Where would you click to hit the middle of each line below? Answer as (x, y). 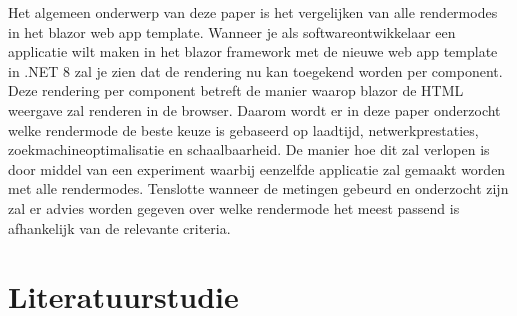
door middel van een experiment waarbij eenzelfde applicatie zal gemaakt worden (257, 168)
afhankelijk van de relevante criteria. (119, 227)
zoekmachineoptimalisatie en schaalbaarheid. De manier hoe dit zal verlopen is (249, 149)
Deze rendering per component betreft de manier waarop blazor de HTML (236, 90)
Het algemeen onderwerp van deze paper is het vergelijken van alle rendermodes (253, 12)
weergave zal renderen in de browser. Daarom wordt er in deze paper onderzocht (254, 109)
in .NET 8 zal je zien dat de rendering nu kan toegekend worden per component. (255, 70)
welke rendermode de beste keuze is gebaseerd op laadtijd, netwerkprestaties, (243, 129)
